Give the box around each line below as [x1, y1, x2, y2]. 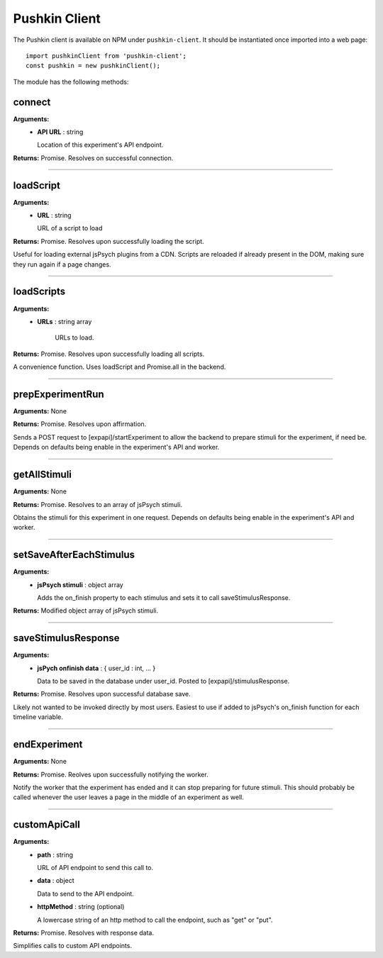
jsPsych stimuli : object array [37, 580, 123, 589]
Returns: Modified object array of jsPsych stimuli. [13, 606, 159, 615]
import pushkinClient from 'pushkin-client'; [26, 52, 187, 60]
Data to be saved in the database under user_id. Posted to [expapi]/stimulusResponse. [37, 677, 290, 686]
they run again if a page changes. [13, 260, 111, 269]
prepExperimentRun [13, 388, 104, 400]
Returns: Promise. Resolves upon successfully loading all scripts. [13, 350, 205, 358]
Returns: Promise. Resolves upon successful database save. [13, 690, 191, 698]
